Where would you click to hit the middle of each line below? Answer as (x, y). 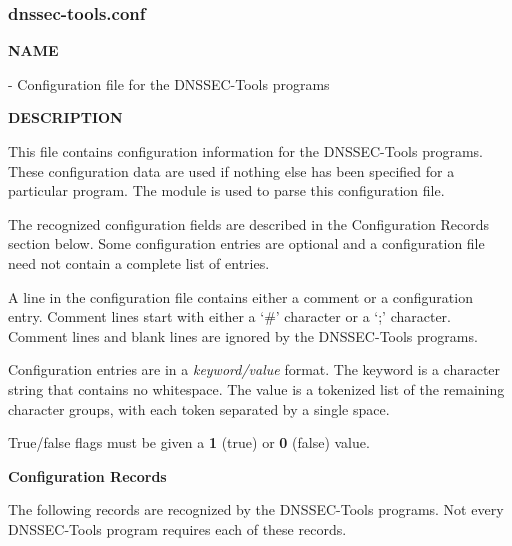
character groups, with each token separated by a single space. (199, 408)
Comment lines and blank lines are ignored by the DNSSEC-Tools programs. (243, 335)
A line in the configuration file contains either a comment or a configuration (240, 296)
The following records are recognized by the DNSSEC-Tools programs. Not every (256, 509)
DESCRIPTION (65, 117)
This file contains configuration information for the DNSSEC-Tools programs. (246, 151)
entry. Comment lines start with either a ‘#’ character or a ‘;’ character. (229, 316)
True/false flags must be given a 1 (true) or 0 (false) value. (189, 442)
